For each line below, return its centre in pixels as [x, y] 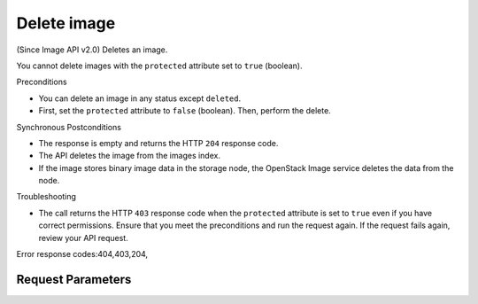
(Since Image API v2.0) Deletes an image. [92, 50]
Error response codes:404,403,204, [82, 254]
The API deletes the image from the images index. [130, 156]
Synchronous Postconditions [69, 127]
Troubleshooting [46, 197]
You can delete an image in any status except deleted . [140, 98]
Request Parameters [74, 279]
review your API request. [83, 238]
